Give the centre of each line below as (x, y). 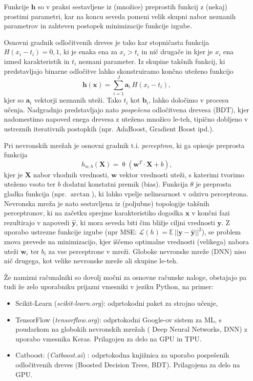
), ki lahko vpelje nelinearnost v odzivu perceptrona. (170, 194)
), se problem (221, 232)
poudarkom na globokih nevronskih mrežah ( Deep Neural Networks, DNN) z (131, 329)
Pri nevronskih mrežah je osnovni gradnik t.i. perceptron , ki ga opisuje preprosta (124, 145)
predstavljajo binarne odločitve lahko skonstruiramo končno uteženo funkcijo (119, 71)
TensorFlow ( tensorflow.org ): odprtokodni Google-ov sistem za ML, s (118, 319)
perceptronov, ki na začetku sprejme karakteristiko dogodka (94, 213)
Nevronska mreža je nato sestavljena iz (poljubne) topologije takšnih (107, 203)
